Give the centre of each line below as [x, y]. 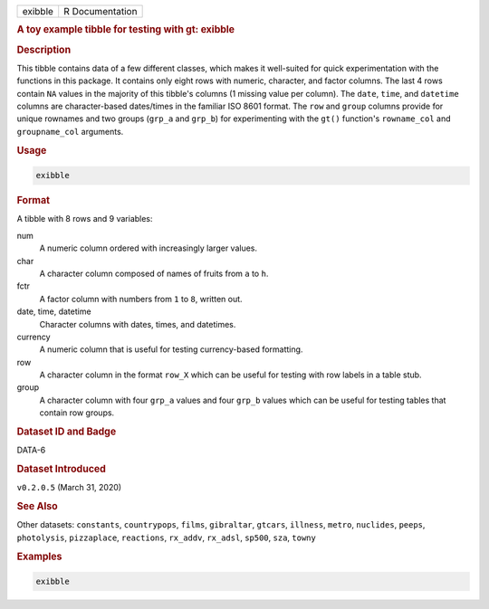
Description [44, 50]
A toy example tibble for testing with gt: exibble [126, 30]
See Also [37, 507]
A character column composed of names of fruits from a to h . [154, 273]
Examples [39, 557]
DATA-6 [31, 450]
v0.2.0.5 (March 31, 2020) [69, 488]
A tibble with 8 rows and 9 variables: [85, 219]
